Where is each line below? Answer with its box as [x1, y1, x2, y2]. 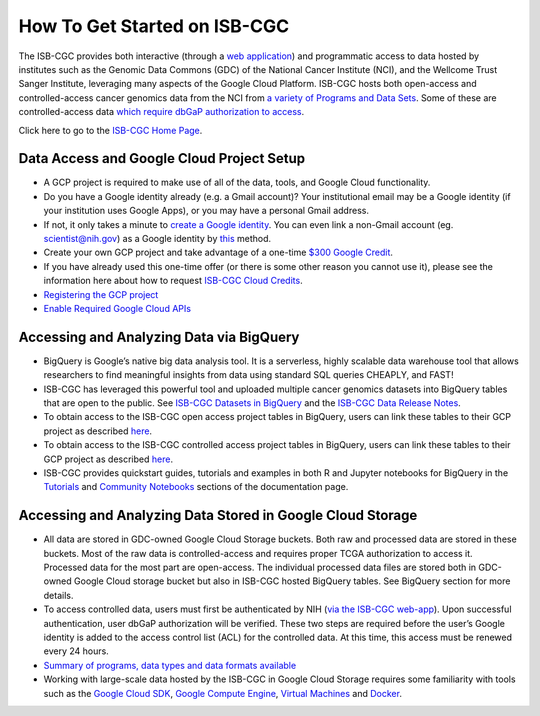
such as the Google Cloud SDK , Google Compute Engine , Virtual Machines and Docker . [43, 687, 402, 699]
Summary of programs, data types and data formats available [43, 659, 297, 671]
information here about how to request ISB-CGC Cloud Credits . [43, 275, 304, 287]
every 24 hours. [43, 645, 109, 657]
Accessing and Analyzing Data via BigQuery [18, 328, 300, 345]
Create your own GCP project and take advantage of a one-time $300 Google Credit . [43, 246, 394, 259]
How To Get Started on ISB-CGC [18, 15, 290, 37]
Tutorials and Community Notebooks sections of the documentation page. [43, 481, 349, 493]
